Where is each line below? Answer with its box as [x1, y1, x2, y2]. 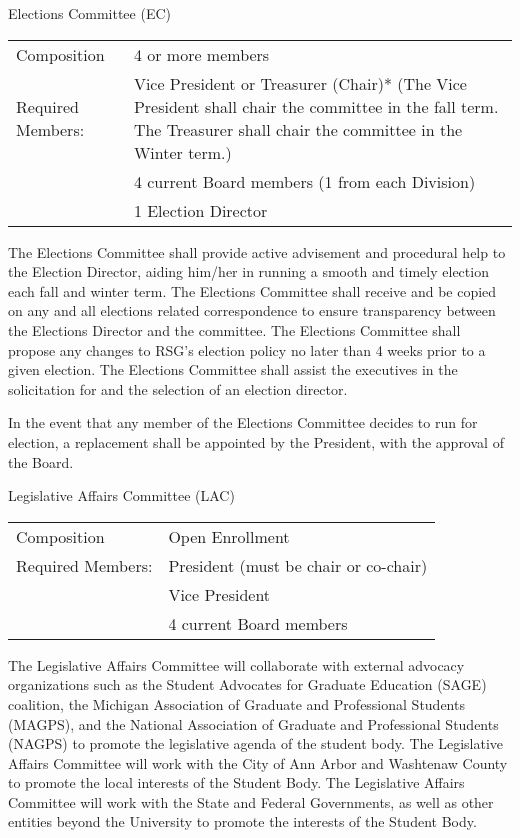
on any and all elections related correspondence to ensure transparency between [8, 300, 496, 321]
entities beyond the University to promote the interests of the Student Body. [8, 811, 477, 832]
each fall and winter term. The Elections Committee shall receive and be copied [8, 280, 497, 301]
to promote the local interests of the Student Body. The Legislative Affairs [8, 772, 465, 793]
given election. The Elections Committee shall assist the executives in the [8, 359, 458, 380]
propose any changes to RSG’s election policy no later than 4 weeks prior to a [8, 339, 486, 360]
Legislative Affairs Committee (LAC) [8, 485, 235, 506]
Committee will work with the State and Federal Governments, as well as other [8, 791, 494, 812]
